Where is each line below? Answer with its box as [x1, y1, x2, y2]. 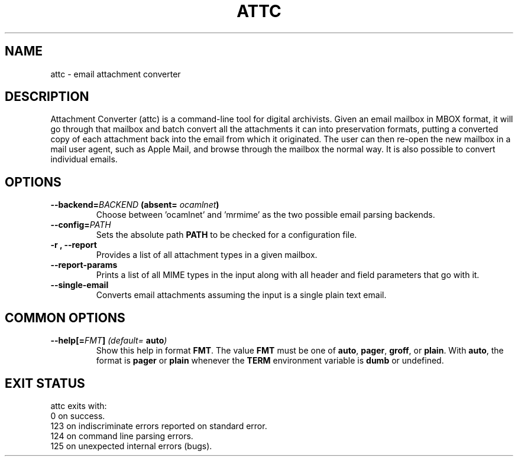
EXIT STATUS [5, 375, 85, 391]
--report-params [50, 260, 118, 270]
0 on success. [50, 410, 105, 421]
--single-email [50, 280, 109, 290]
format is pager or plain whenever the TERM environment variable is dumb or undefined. [96, 355, 444, 366]
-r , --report [50, 240, 97, 250]
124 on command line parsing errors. [50, 430, 193, 441]
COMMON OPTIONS [5, 310, 125, 325]
